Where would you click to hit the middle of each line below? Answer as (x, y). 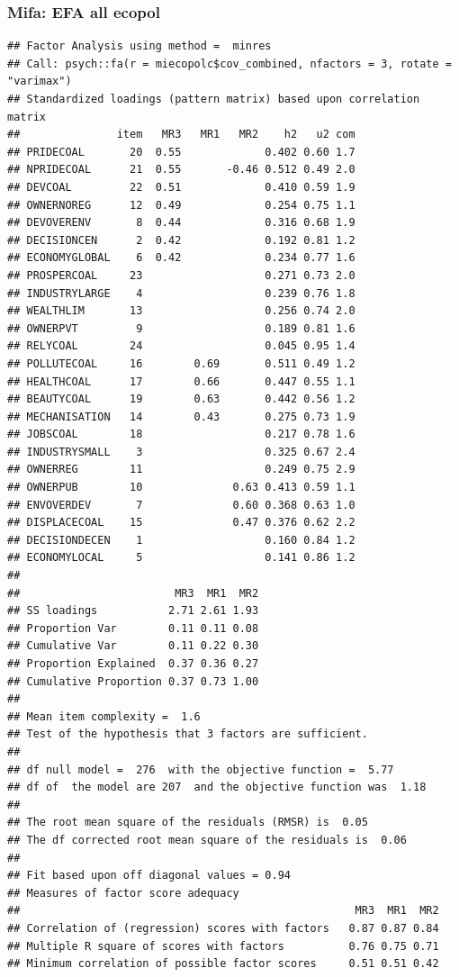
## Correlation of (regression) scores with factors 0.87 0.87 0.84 (223, 928)
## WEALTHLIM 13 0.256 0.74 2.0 (181, 311)
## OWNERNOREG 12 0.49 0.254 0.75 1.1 (181, 205)
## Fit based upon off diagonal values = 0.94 (149, 876)
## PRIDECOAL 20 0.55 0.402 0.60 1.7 (181, 152)
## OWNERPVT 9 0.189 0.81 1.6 (181, 328)
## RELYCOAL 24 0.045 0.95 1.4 (181, 346)
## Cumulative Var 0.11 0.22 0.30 (133, 646)
